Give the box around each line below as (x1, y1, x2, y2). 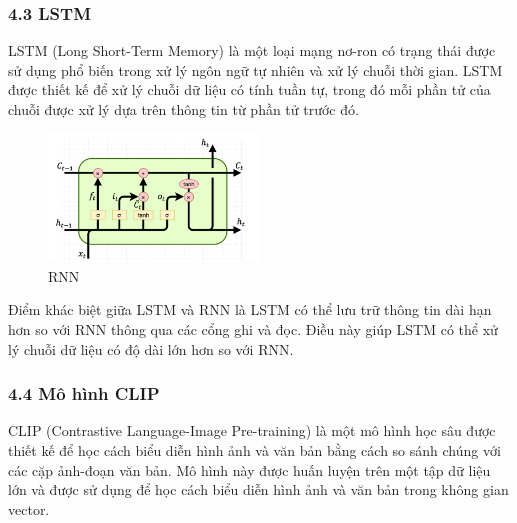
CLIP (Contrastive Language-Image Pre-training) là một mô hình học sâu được (8, 420, 496, 441)
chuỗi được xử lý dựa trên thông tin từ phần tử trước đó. (8, 99, 359, 119)
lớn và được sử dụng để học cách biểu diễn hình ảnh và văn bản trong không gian (8, 479, 509, 500)
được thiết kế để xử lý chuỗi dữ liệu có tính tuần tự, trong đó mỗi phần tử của (8, 79, 491, 100)
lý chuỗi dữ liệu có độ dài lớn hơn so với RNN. (8, 338, 294, 359)
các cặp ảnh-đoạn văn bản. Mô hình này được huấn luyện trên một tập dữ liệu (8, 459, 491, 480)
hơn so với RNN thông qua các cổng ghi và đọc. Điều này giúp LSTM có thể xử (8, 319, 498, 339)
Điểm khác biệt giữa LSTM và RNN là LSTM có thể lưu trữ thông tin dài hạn (8, 299, 492, 320)
